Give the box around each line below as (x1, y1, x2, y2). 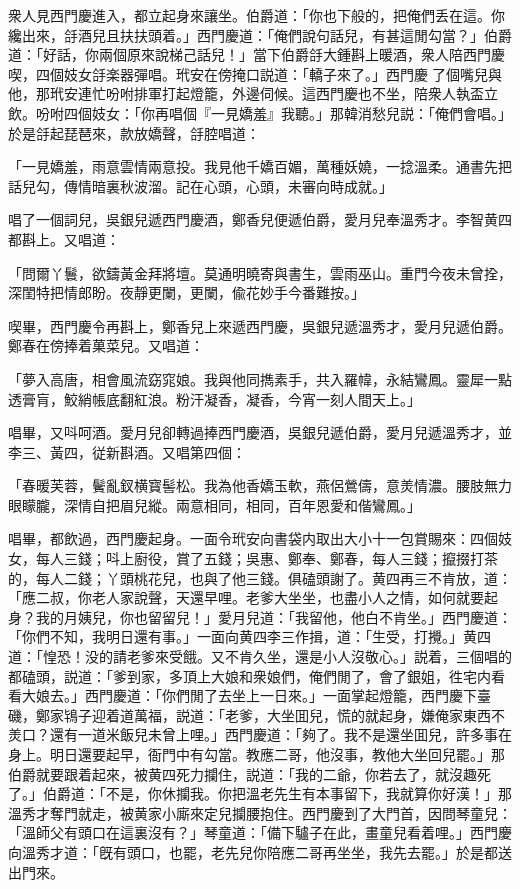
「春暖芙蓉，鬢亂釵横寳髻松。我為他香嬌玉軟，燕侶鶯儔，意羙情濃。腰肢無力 (8, 475, 512, 496)
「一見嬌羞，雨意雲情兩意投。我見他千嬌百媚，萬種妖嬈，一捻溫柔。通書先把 (8, 156, 512, 177)
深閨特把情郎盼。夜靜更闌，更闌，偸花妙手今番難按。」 (8, 282, 365, 303)
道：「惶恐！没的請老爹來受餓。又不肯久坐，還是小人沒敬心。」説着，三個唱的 (8, 646, 512, 667)
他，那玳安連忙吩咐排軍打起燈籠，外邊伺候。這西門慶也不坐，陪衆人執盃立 (8, 83, 498, 104)
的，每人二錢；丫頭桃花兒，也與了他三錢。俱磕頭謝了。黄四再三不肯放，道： (8, 567, 512, 588)
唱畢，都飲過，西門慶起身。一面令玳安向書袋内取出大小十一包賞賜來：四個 (8, 528, 498, 549)
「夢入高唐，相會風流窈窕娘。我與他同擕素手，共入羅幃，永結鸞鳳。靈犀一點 (8, 368, 512, 389)
